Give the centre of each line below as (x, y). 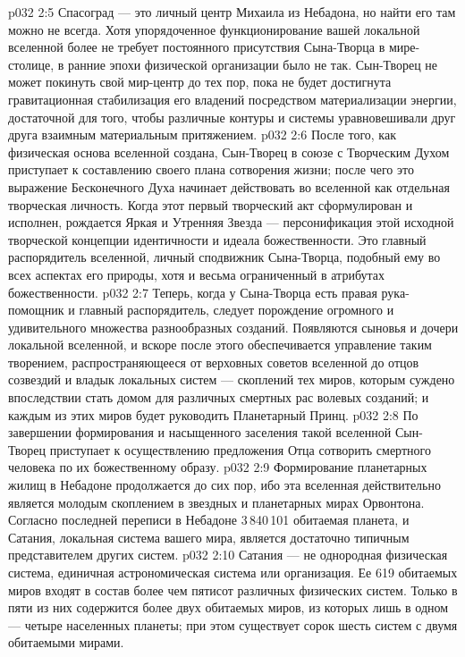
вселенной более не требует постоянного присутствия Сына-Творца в (197, 47)
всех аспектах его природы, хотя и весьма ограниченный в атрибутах (196, 274)
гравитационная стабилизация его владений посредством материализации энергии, (232, 99)
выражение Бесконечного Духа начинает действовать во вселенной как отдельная (229, 186)
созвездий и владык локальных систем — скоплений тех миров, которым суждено (232, 379)
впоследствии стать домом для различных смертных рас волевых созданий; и (219, 397)
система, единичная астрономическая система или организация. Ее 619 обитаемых (233, 572)
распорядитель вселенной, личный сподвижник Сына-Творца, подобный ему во (224, 257)
